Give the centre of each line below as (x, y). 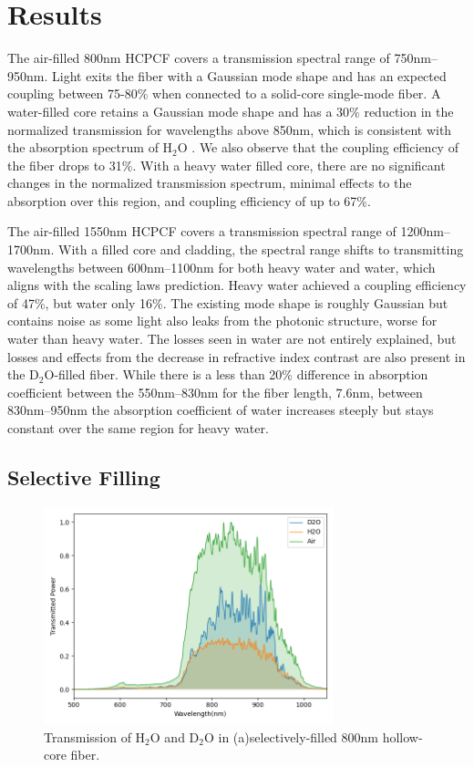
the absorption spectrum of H (90, 147)
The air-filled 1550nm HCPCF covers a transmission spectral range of (202, 231)
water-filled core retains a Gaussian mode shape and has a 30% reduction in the (231, 111)
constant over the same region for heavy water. (138, 428)
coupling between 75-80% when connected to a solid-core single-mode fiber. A (224, 93)
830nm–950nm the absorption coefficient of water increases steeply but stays (221, 410)
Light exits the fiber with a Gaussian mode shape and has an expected (249, 75)
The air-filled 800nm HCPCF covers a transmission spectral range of (199, 58)
